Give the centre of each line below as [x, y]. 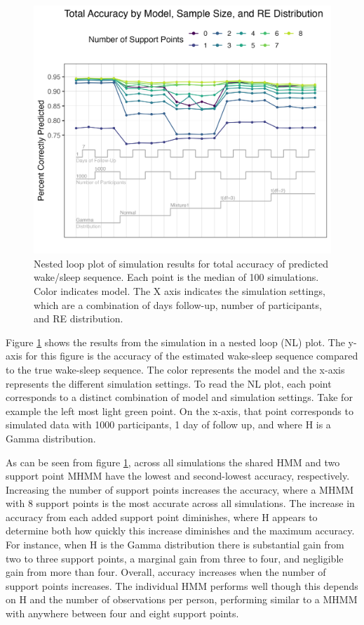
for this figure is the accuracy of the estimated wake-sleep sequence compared [192, 356]
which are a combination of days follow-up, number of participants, [178, 304]
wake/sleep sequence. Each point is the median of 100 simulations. [176, 277]
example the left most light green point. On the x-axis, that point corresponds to [180, 410]
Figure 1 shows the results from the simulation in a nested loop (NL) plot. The [175, 342]
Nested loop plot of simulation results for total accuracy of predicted [181, 263]
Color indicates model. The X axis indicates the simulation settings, [180, 290]
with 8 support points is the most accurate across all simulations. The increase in [180, 503]
